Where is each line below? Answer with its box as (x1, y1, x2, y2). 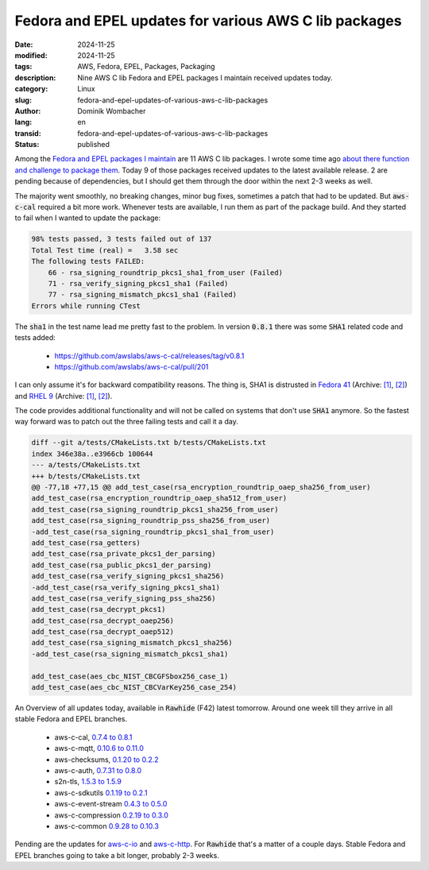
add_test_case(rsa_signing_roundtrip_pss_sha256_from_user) (31, 516, 271, 525)
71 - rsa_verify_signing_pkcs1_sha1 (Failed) (48, 279, 229, 288)
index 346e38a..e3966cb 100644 (31, 449, 154, 458)
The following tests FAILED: (31, 257, 145, 266)
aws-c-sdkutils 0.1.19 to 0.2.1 (54, 787, 148, 798)
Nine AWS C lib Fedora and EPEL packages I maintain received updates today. (77, 72, 333, 83)
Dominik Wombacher (77, 106, 146, 115)
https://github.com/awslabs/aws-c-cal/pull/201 (54, 362, 209, 371)
